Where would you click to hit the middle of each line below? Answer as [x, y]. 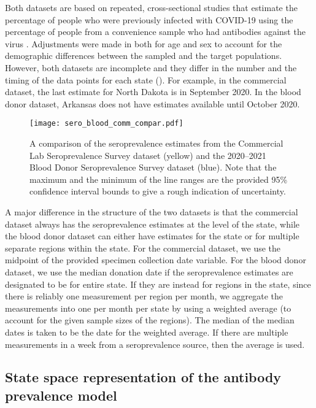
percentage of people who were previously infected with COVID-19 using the [149, 19]
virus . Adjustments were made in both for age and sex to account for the [144, 43]
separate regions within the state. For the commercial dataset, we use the [143, 248]
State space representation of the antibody [143, 377]
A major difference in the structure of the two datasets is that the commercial [152, 211]
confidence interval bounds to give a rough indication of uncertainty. [158, 191]
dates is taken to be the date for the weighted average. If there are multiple [147, 332]
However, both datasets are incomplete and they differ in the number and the [151, 67]
